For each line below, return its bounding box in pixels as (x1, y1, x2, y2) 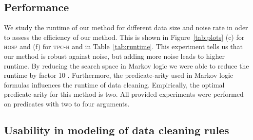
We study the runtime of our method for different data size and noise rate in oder (4, 22, 248, 33)
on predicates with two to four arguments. (4, 98, 130, 108)
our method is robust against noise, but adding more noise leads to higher (4, 51, 225, 61)
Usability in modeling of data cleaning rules (4, 122, 229, 137)
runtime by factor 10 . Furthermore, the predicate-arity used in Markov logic (4, 70, 233, 80)
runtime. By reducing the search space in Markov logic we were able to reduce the (4, 60, 249, 70)
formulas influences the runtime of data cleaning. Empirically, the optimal (4, 79, 225, 89)
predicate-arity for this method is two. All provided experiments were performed (4, 89, 244, 99)
